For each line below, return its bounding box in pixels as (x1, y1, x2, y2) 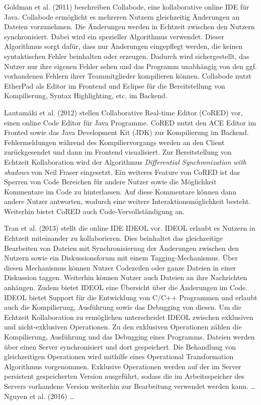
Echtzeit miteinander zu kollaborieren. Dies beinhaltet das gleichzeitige (4, 233, 223, 243)
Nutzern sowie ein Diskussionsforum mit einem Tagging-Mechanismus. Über (4, 252, 238, 263)
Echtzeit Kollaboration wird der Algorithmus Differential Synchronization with (4, 156, 246, 167)
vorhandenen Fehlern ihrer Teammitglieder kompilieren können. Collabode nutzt (4, 71, 252, 81)
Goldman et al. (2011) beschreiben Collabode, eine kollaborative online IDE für (4, 2, 249, 12)
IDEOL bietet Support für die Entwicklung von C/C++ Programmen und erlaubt (4, 292, 257, 302)
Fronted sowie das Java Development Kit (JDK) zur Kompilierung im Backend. (4, 127, 249, 138)
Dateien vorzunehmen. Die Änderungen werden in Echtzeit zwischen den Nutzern (4, 21, 255, 32)
